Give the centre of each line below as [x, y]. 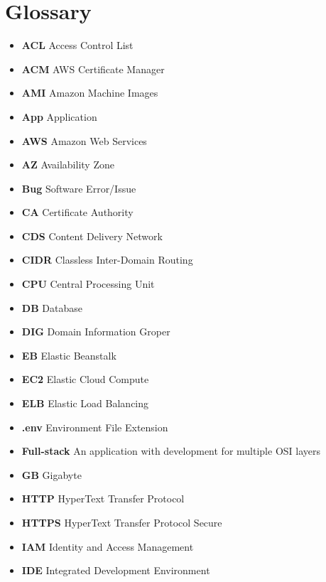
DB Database [52, 307]
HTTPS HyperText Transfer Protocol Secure [122, 522]
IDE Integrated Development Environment [116, 570]
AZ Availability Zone [68, 165]
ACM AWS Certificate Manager [93, 69]
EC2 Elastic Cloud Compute [85, 379]
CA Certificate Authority [77, 212]
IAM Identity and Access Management [108, 546]
